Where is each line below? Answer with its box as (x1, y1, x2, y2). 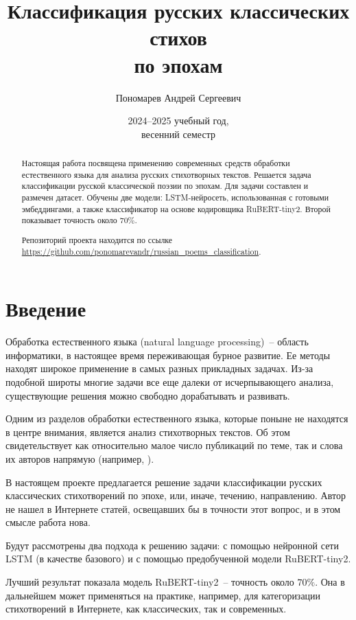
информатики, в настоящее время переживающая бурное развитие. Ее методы (5, 347, 331, 362)
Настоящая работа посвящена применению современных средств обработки (21, 157, 290, 169)
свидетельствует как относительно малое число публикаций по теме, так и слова (5, 438, 343, 452)
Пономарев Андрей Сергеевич (115, 90, 241, 104)
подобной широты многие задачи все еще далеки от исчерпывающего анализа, (5, 374, 334, 389)
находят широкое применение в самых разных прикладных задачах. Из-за (5, 361, 313, 376)
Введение (5, 295, 86, 323)
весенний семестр (141, 126, 215, 141)
